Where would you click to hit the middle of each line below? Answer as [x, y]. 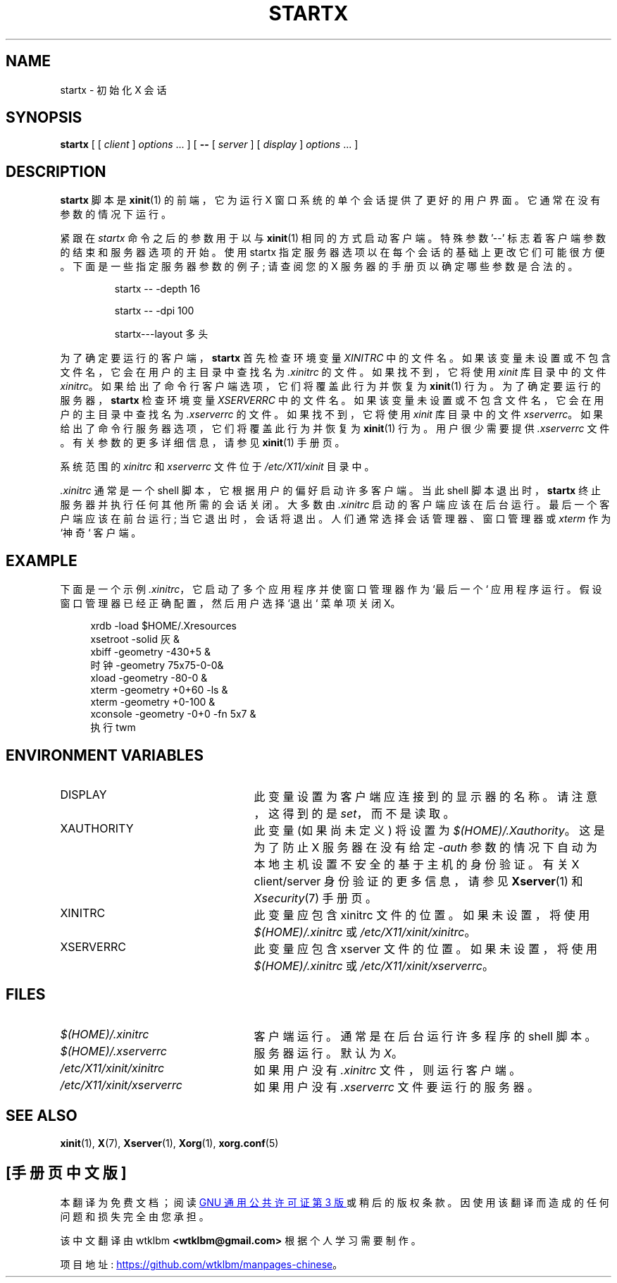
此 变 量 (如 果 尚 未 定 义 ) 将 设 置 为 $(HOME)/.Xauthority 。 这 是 [429, 830]
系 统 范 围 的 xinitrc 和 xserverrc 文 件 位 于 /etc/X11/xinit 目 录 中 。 [217, 467]
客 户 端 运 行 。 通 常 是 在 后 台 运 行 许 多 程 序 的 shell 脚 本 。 [425, 1036]
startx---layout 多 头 [161, 334]
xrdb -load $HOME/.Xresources [163, 626]
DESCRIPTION [56, 171]
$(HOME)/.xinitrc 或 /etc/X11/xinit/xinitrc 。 [365, 932]
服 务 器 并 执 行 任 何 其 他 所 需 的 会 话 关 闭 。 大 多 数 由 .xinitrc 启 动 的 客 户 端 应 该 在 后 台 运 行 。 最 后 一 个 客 [335, 505]
